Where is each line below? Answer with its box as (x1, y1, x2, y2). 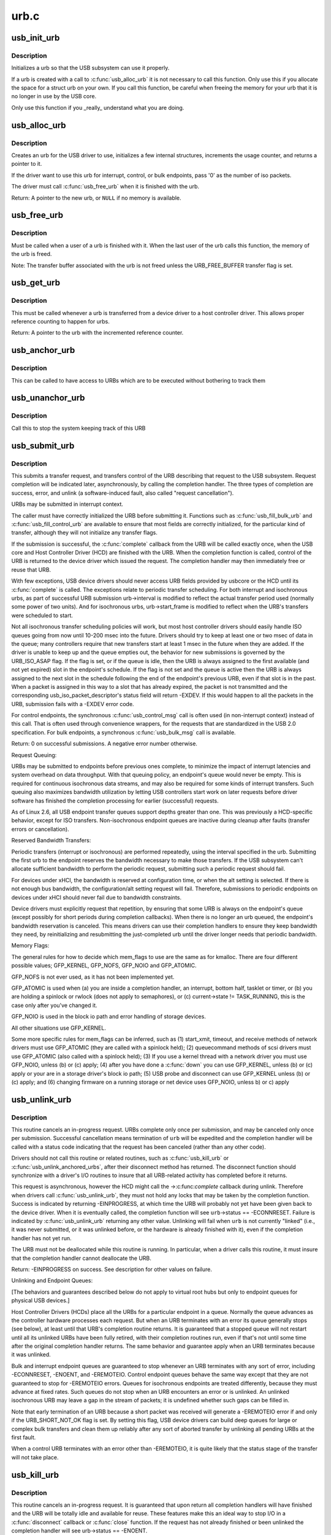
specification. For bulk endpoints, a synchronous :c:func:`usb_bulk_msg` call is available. (11, 728, 236, 736)
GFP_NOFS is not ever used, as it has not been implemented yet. (11, 973, 175, 981)
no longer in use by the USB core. (11, 93, 97, 100)
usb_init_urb (11, 33, 60, 43)
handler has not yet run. (11, 1234, 72, 1242)
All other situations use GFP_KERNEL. (11, 1024, 107, 1032)
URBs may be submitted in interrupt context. (11, 500, 124, 508)
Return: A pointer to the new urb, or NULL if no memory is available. (11, 194, 181, 201)
